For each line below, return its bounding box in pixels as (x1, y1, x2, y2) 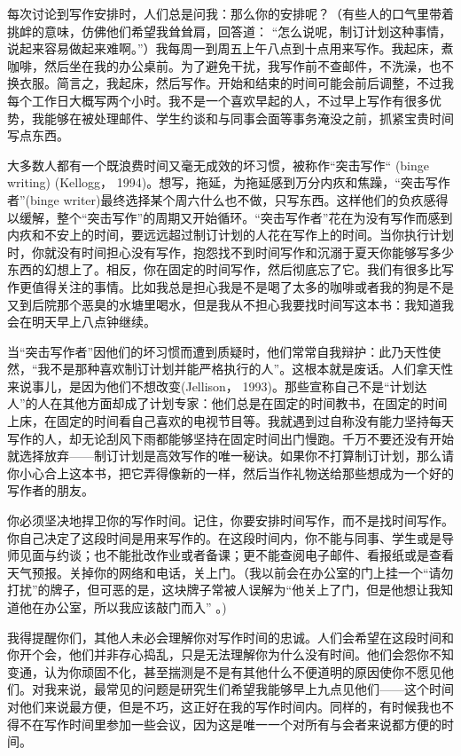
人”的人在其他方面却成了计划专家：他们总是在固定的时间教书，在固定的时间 (7, 394, 448, 413)
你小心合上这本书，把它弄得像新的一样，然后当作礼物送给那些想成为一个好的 (7, 463, 454, 482)
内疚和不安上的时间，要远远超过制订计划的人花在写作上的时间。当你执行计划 (7, 225, 454, 244)
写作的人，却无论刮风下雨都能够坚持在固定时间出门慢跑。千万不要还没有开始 (7, 429, 454, 447)
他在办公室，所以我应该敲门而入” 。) (19, 598, 227, 616)
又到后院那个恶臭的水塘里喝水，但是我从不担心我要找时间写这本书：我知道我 (7, 295, 454, 313)
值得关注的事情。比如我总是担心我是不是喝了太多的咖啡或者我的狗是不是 (31, 277, 454, 295)
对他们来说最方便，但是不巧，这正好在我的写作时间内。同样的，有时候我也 (7, 697, 441, 715)
